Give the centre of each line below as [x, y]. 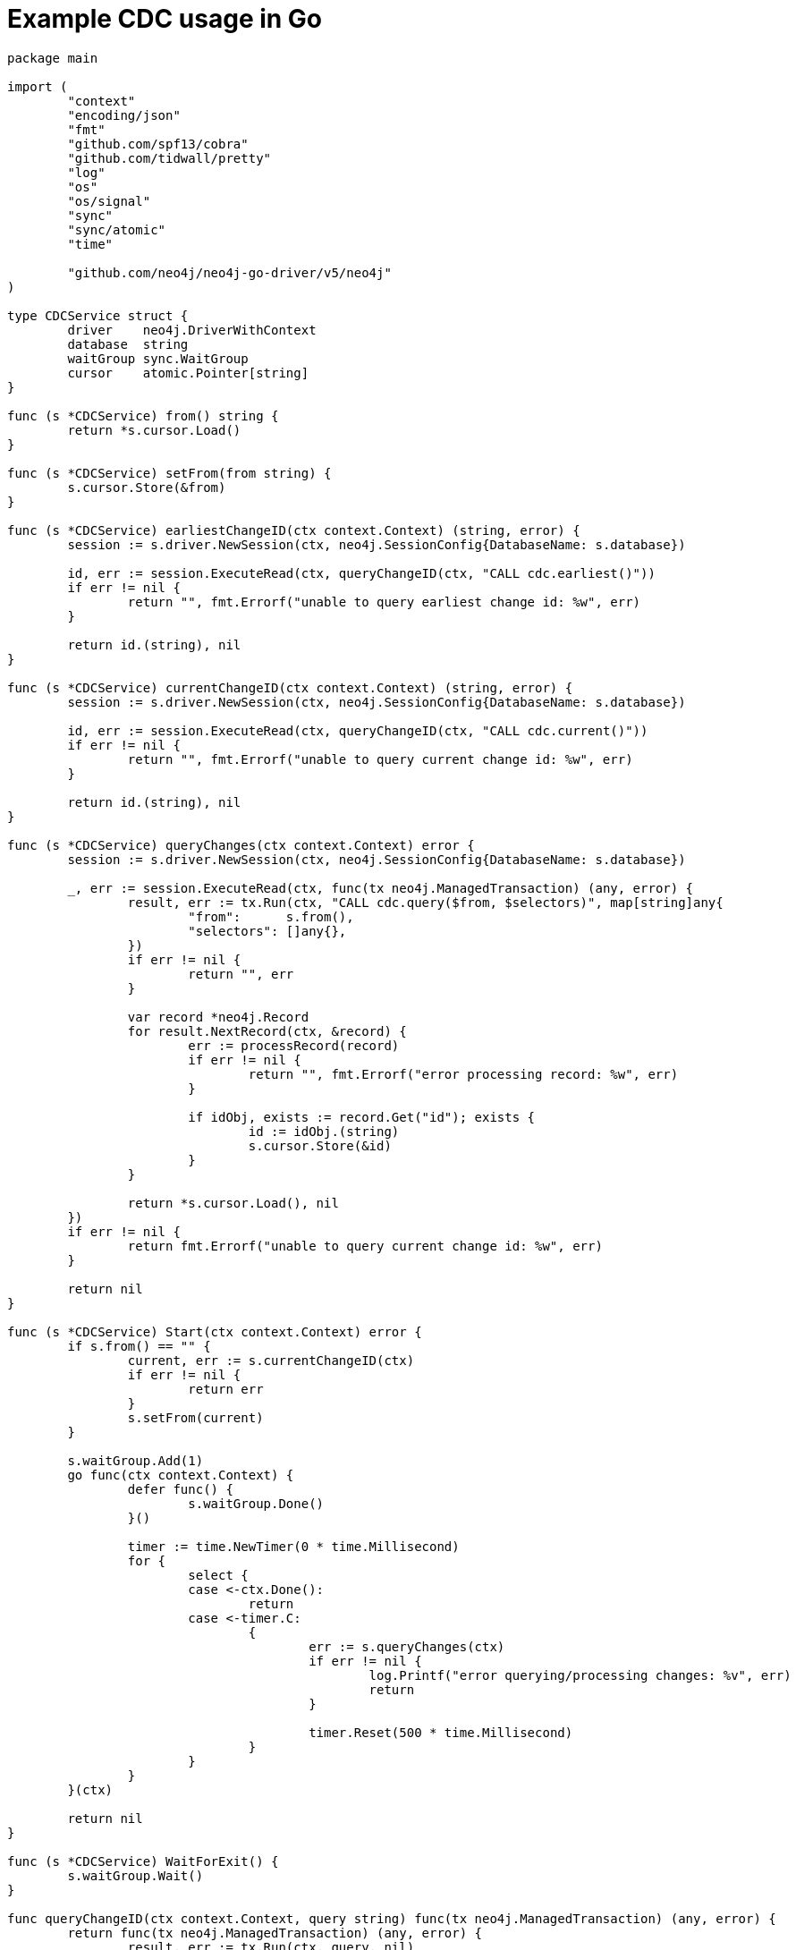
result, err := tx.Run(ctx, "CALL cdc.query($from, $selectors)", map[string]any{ [425, 902]
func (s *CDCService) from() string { [143, 415]
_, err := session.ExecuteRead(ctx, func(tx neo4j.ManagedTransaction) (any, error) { [381, 888]
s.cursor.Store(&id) [320, 1145]
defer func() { [180, 1489]
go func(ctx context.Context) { [181, 1475]
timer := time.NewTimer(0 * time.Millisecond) [293, 1546]
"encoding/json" [124, 115]
